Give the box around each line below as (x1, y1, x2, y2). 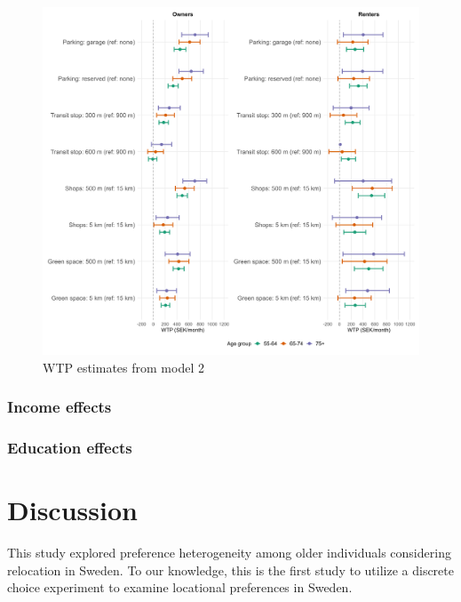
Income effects (7, 396, 112, 418)
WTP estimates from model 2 (43, 357, 204, 376)
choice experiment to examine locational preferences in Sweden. (7, 578, 353, 597)
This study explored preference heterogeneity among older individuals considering (7, 543, 451, 562)
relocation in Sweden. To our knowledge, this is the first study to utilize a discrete (7, 560, 454, 579)
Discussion (7, 492, 138, 528)
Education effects (7, 437, 132, 459)
